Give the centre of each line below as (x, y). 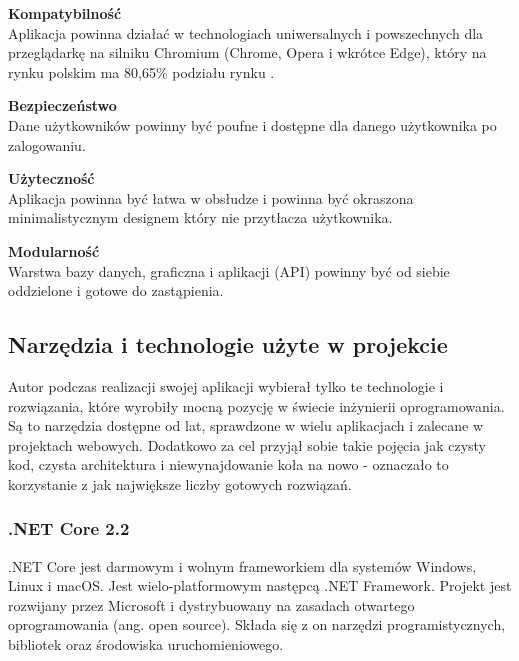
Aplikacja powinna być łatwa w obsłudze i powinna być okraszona (211, 197)
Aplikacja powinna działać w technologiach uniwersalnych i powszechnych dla (246, 32)
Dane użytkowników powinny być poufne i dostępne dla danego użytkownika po (252, 124)
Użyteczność (51, 178)
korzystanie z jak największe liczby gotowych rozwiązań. (180, 483)
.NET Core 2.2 (69, 528)
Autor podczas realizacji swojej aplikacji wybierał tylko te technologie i (226, 385)
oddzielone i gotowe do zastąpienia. (116, 290)
